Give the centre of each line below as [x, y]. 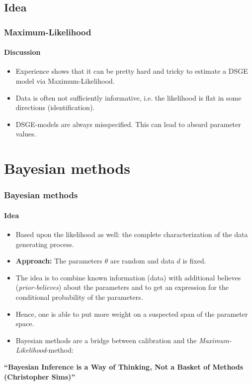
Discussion [22, 52]
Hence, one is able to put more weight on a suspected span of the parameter [132, 314]
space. [25, 323]
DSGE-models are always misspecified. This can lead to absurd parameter [128, 124]
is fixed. [194, 261]
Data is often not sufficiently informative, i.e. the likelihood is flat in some [128, 97]
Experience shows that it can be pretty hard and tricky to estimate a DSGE [132, 71]
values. [26, 134]
